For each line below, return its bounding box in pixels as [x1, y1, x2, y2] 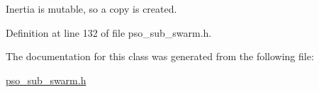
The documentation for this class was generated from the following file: [6, 49, 314, 64]
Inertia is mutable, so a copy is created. [6, 1, 177, 16]
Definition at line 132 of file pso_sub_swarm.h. [6, 25, 212, 40]
